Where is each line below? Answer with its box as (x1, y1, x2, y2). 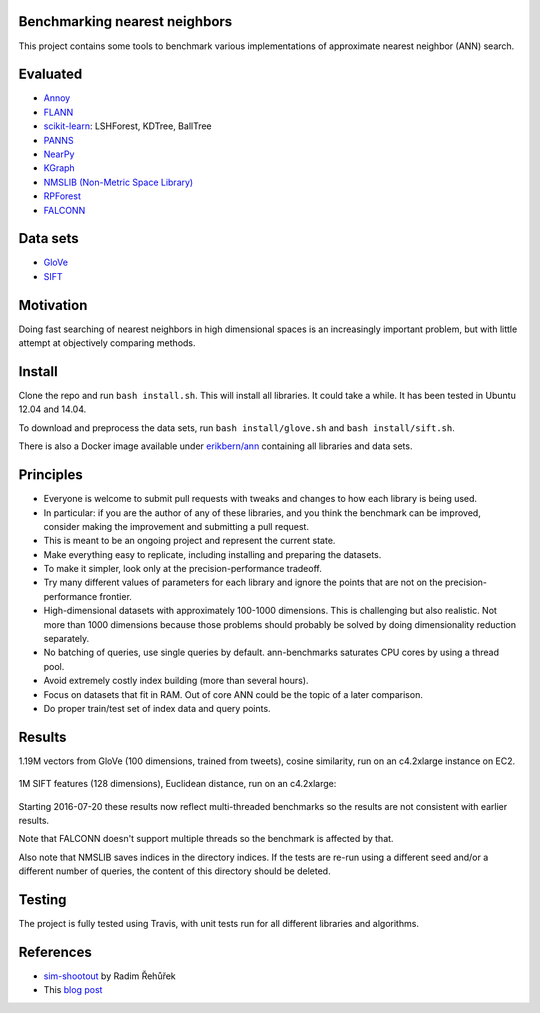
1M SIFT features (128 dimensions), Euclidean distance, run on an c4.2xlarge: (18, 778, 337, 790)
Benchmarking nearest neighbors (18, 13, 233, 30)
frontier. (99, 590, 132, 602)
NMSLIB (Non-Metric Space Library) (43, 176, 194, 188)
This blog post (43, 984, 103, 996)
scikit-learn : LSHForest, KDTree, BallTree (43, 120, 212, 132)
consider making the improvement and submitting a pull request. (43, 520, 310, 532)
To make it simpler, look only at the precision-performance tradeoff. (43, 563, 322, 575)
